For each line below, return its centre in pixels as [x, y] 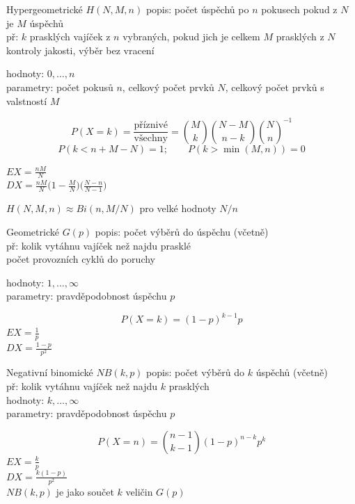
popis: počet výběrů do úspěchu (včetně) [182, 231]
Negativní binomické [50, 372]
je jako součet [85, 491]
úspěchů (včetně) [292, 372]
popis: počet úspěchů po [197, 9]
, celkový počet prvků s [275, 87]
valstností [27, 100]
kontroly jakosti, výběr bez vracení [80, 50]
